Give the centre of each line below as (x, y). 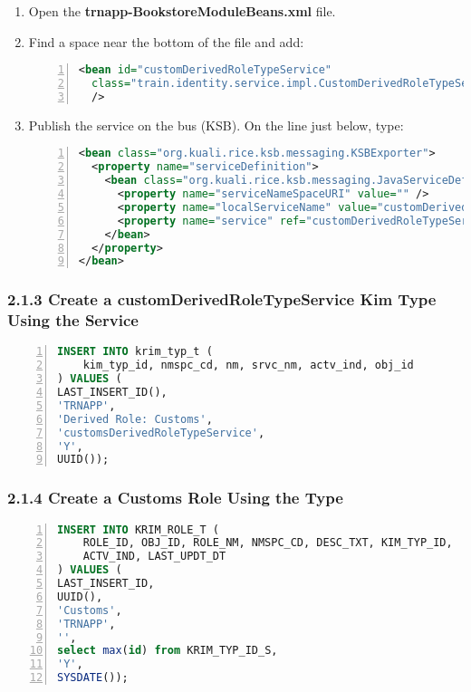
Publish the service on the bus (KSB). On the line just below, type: (216, 125)
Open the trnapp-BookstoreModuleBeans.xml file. (182, 11)
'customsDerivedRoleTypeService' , (161, 432)
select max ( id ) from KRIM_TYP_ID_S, (168, 651)
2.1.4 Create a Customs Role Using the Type (175, 498)
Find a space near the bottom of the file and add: (166, 41)
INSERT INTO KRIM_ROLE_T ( (138, 529)
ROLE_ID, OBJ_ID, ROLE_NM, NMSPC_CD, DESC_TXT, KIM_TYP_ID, (268, 543)
